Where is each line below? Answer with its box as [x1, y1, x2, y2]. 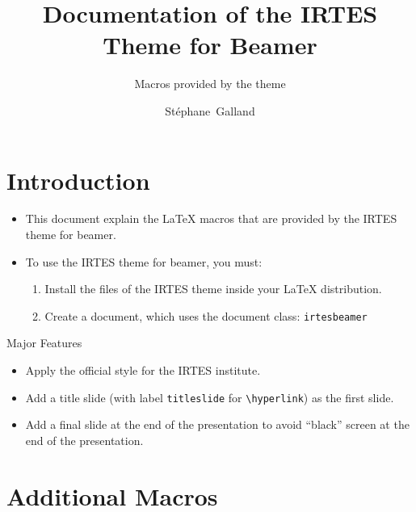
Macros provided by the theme [134, 75, 286, 92]
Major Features [6, 334, 82, 351]
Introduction [6, 163, 150, 196]
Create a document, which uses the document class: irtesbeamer [44, 307, 368, 324]
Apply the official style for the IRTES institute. [25, 362, 261, 379]
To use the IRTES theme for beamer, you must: [25, 253, 263, 270]
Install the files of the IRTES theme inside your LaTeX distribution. [44, 280, 382, 297]
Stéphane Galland [165, 102, 255, 119]
